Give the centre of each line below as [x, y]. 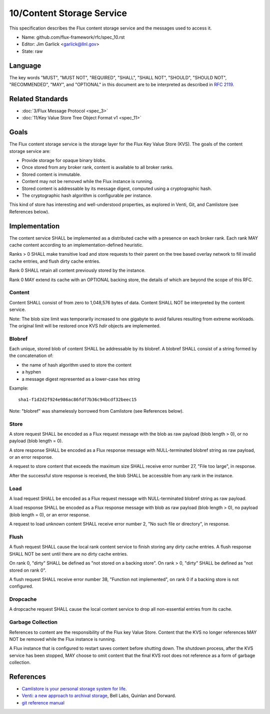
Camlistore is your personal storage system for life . [74, 689]
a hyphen [31, 372]
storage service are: [30, 151]
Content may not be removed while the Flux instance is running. [87, 182]
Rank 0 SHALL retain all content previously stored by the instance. [77, 270]
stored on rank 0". [28, 570]
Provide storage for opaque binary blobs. [64, 160]
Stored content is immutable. [51, 174]
